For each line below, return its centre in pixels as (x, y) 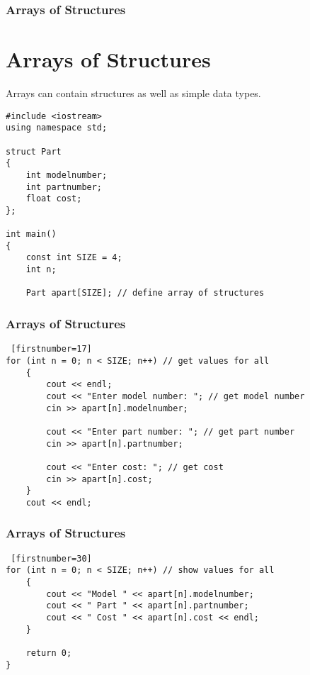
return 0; (49, 653)
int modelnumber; (67, 175)
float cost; (54, 199)
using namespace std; (57, 128)
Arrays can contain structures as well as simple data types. (133, 93)
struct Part (34, 151)
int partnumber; (64, 187)
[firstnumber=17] (51, 349)
